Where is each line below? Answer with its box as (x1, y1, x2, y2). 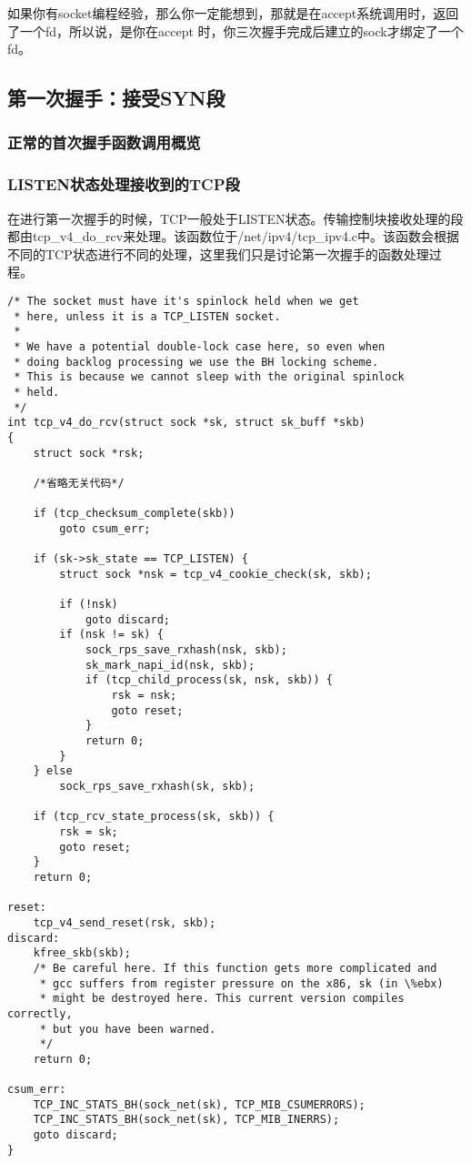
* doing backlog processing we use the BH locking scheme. (14, 355, 379, 369)
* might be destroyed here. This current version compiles (39, 992, 405, 1006)
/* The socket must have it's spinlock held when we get (7, 295, 359, 308)
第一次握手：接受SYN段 (7, 84, 225, 112)
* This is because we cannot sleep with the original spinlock (14, 370, 405, 384)
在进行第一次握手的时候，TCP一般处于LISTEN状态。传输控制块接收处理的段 (7, 208, 464, 228)
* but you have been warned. (39, 1022, 216, 1036)
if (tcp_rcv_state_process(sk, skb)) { (33, 810, 275, 824)
